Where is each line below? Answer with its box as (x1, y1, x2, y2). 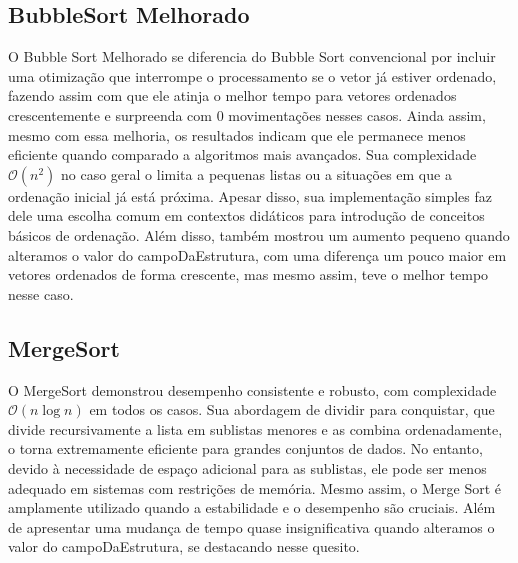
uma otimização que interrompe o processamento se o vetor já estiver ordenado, (8, 65, 497, 86)
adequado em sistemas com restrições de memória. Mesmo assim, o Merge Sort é (8, 477, 502, 498)
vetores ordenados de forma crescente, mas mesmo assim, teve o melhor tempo (8, 264, 489, 285)
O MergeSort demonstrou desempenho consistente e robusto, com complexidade (8, 379, 497, 400)
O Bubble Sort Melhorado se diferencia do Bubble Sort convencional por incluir (8, 46, 496, 67)
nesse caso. (8, 283, 74, 304)
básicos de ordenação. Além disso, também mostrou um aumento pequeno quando (8, 224, 510, 245)
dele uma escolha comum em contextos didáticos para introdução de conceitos (8, 205, 485, 226)
